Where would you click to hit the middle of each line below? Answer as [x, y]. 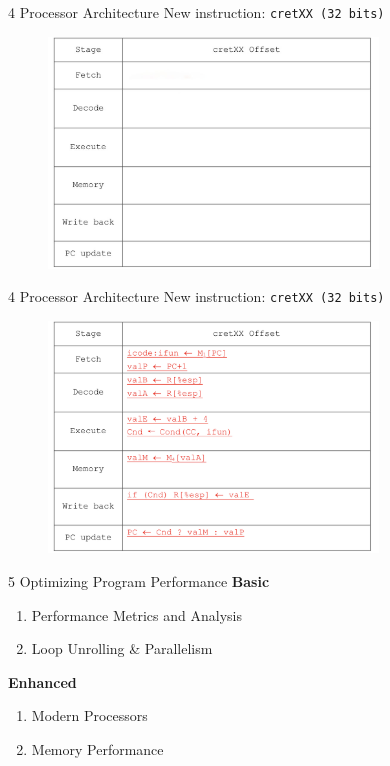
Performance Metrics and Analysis [136, 614]
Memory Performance [97, 748]
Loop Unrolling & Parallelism [122, 648]
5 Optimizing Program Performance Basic [139, 580]
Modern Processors [89, 715]
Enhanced [42, 681]
